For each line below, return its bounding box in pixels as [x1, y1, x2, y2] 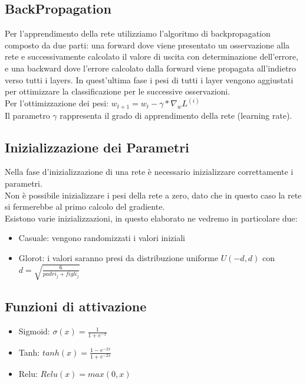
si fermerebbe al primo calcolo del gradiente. [5, 200, 165, 213]
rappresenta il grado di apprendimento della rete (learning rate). [60, 109, 292, 121]
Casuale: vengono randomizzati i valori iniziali [18, 232, 185, 244]
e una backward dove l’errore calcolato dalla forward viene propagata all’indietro [5, 61, 296, 74]
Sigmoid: [18, 325, 50, 337]
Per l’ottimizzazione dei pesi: [5, 97, 109, 109]
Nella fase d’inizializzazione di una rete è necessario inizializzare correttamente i [5, 165, 294, 178]
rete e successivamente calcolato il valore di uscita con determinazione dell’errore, [5, 50, 298, 63]
